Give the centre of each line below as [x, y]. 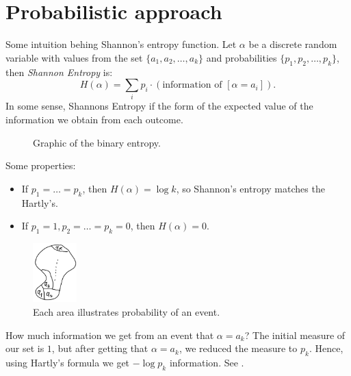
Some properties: [41, 165]
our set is [25, 348]
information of [192, 85]
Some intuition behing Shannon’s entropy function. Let [121, 44]
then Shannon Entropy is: [59, 72]
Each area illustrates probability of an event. [127, 311]
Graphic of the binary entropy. [97, 142]
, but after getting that [100, 348]
